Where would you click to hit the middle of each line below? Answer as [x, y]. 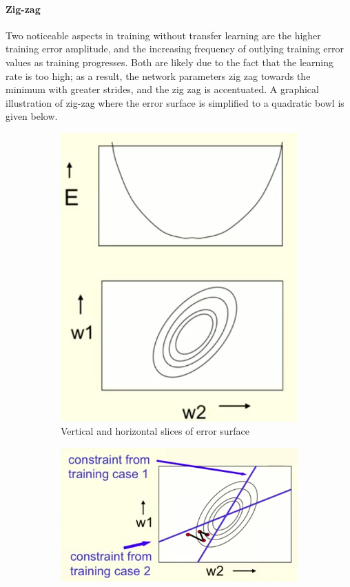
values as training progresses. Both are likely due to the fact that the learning [169, 62]
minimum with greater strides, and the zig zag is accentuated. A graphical [162, 89]
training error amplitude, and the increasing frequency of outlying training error [175, 49]
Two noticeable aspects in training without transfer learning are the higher [163, 35]
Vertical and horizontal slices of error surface [155, 431]
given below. [32, 116]
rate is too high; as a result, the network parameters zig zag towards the [158, 75]
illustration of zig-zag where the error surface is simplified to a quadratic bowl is [175, 102]
